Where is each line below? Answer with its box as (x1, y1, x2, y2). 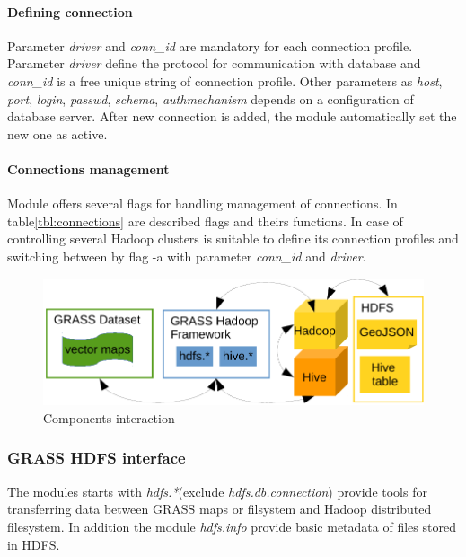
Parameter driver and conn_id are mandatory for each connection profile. (7, 36, 413, 55)
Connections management (7, 159, 170, 178)
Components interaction (43, 408, 175, 427)
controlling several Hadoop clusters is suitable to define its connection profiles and (7, 229, 459, 248)
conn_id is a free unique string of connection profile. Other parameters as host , (7, 71, 443, 90)
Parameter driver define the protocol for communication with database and (7, 54, 421, 73)
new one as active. (7, 124, 108, 143)
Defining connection (7, 2, 133, 21)
